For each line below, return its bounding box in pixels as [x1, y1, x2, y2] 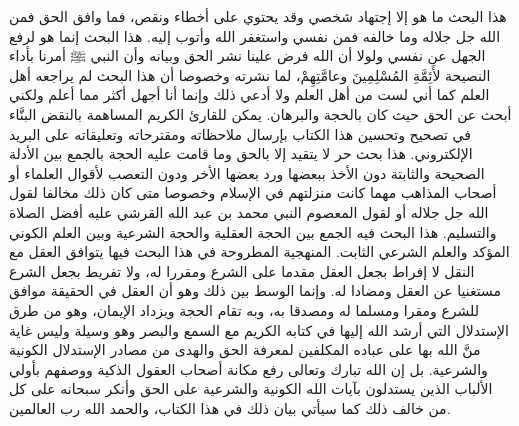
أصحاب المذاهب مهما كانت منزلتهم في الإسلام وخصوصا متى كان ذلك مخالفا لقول [9, 182, 497, 203]
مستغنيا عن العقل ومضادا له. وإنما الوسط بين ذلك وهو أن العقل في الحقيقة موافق [9, 280, 501, 301]
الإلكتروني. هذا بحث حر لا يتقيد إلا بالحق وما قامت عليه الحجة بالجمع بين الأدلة [9, 143, 473, 164]
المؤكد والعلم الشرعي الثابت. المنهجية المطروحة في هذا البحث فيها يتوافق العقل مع [9, 241, 510, 262]
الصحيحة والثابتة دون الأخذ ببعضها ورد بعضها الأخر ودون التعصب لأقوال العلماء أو [9, 162, 485, 183]
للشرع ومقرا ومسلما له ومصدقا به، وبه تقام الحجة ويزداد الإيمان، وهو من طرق [9, 299, 479, 320]
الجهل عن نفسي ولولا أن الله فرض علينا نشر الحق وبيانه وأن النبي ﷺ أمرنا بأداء [9, 45, 486, 66]
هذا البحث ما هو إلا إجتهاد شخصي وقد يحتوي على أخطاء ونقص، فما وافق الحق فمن [9, 6, 507, 26]
